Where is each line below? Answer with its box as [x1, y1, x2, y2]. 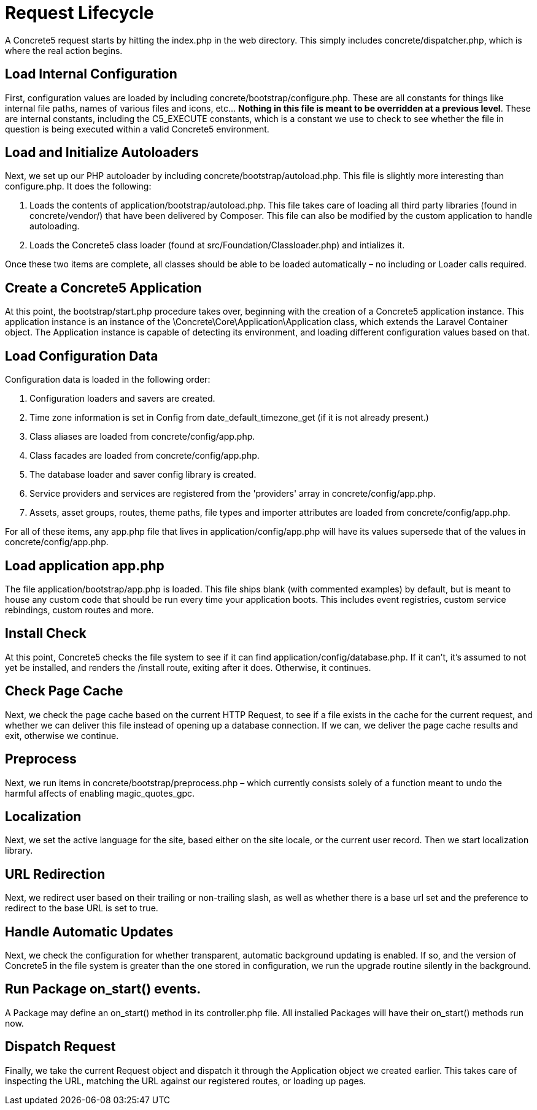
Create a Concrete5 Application [5, 280, 202, 296]
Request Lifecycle [5, 2, 154, 23]
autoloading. [29, 221, 80, 232]
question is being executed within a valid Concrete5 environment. [5, 123, 269, 134]
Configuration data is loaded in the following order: [5, 374, 211, 385]
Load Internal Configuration [5, 66, 177, 82]
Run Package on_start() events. [5, 981, 201, 997]
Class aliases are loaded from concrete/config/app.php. [29, 431, 255, 442]
